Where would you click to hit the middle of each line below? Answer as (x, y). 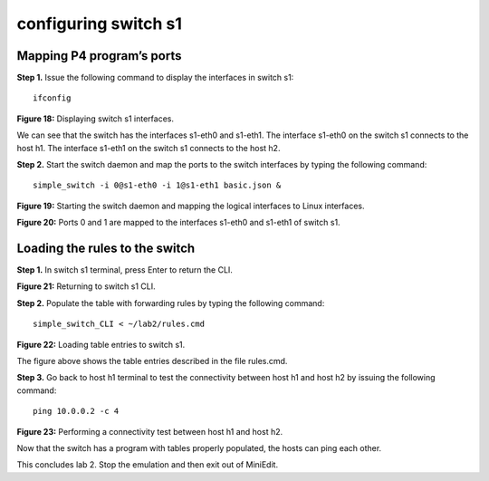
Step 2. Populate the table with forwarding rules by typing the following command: (171, 303)
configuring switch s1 (100, 24)
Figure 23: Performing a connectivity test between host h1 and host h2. (150, 431)
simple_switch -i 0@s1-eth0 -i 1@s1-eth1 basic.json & (157, 185)
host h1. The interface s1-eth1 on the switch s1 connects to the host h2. (149, 148)
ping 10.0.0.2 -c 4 (76, 411)
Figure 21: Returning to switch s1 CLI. (86, 286)
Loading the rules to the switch (106, 248)
